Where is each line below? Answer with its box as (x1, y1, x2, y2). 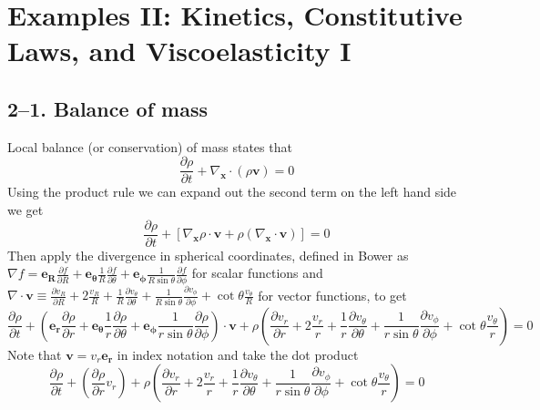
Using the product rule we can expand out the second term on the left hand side (7, 182, 457, 201)
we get (7, 200, 44, 220)
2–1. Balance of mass (7, 94, 208, 122)
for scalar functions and (191, 263, 323, 282)
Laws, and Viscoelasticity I (7, 32, 352, 69)
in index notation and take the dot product (117, 344, 359, 364)
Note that (7, 344, 62, 364)
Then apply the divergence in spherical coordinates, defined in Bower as (7, 245, 409, 264)
